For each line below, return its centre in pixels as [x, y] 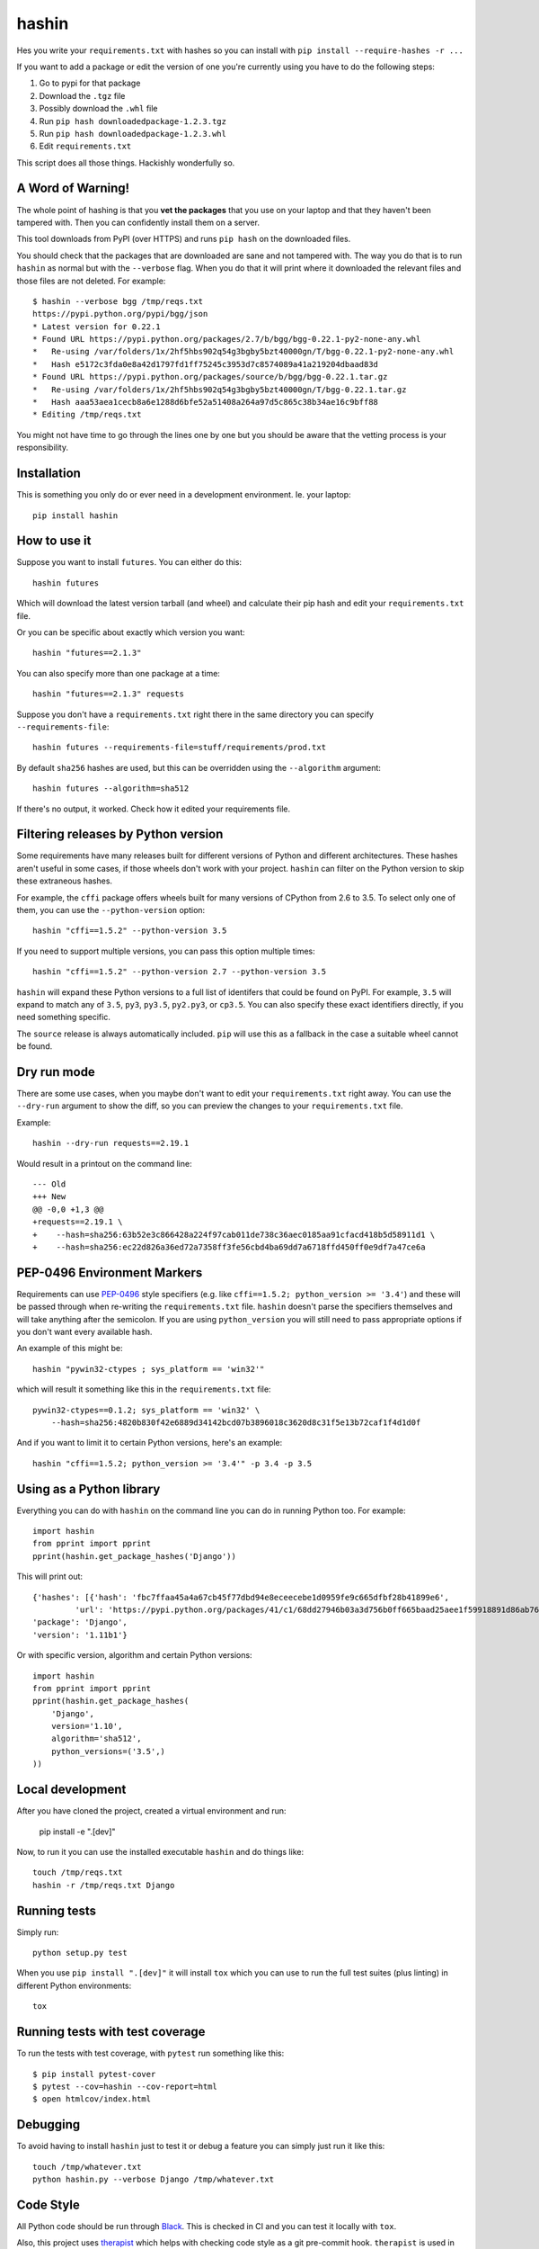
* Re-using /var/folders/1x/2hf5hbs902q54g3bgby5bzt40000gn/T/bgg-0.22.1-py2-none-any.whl [243, 352]
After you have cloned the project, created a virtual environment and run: [151, 1811]
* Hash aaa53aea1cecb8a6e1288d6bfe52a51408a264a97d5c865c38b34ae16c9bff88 [206, 402]
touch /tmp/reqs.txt [78, 1873]
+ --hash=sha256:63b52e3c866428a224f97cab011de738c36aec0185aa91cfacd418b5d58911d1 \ [234, 1234]
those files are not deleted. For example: [91, 281]
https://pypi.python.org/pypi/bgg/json [120, 314]
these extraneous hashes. [64, 881]
